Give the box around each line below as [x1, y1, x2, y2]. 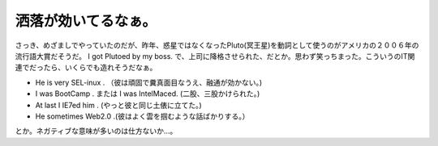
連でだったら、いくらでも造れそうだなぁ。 [15, 63, 157, 73]
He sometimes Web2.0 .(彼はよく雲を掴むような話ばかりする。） [35, 111, 250, 121]
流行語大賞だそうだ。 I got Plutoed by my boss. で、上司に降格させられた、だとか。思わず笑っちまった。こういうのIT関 [15, 51, 415, 60]
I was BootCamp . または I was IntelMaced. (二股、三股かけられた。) [35, 89, 260, 98]
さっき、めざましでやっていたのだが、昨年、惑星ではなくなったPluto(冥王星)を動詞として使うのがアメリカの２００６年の [15, 40, 419, 50]
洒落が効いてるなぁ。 [15, 12, 157, 30]
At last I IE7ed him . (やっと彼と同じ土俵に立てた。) [35, 100, 202, 110]
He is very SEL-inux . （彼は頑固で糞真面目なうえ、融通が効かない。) [35, 77, 263, 87]
